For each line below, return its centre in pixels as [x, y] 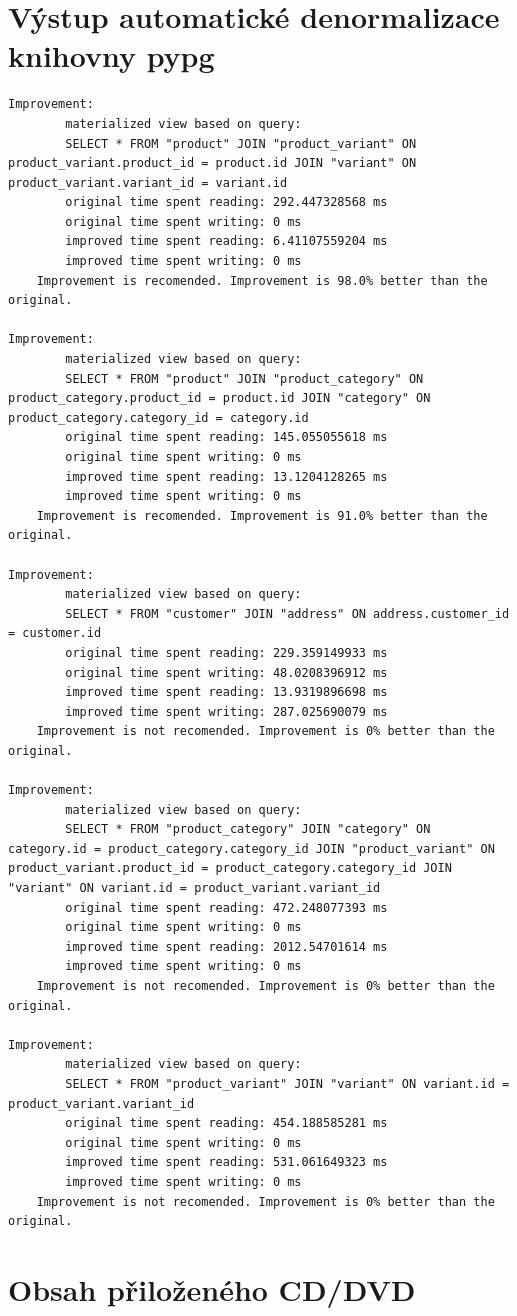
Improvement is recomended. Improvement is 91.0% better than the [262, 515]
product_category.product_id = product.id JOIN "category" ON [219, 398]
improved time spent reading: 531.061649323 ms [226, 1162]
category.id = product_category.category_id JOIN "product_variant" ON [251, 848]
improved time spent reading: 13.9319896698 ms [226, 692]
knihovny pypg [111, 55]
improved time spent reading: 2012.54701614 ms [226, 946]
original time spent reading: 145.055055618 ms [226, 437]
